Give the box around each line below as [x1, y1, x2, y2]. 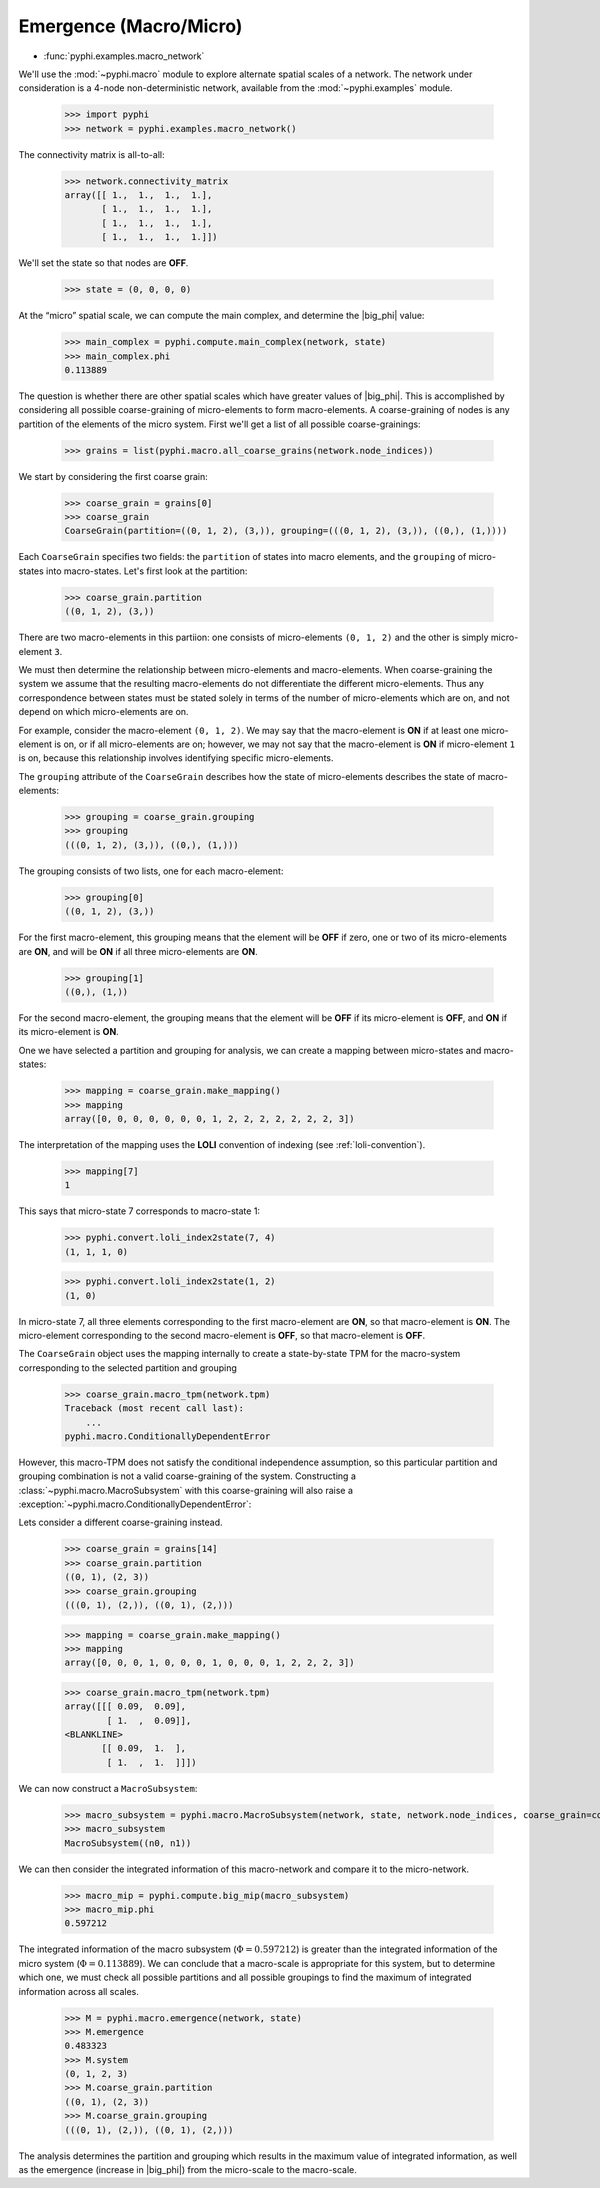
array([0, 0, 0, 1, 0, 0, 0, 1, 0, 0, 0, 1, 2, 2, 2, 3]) [64, 1657, 355, 1669]
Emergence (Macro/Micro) [18, 15, 243, 37]
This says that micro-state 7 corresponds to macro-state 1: [18, 1205, 260, 1217]
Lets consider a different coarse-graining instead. [18, 1516, 224, 1529]
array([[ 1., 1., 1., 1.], [64, 190, 213, 201]
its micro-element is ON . [18, 1026, 119, 1038]
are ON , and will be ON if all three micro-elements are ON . [18, 945, 259, 957]
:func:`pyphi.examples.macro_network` [43, 50, 205, 62]
